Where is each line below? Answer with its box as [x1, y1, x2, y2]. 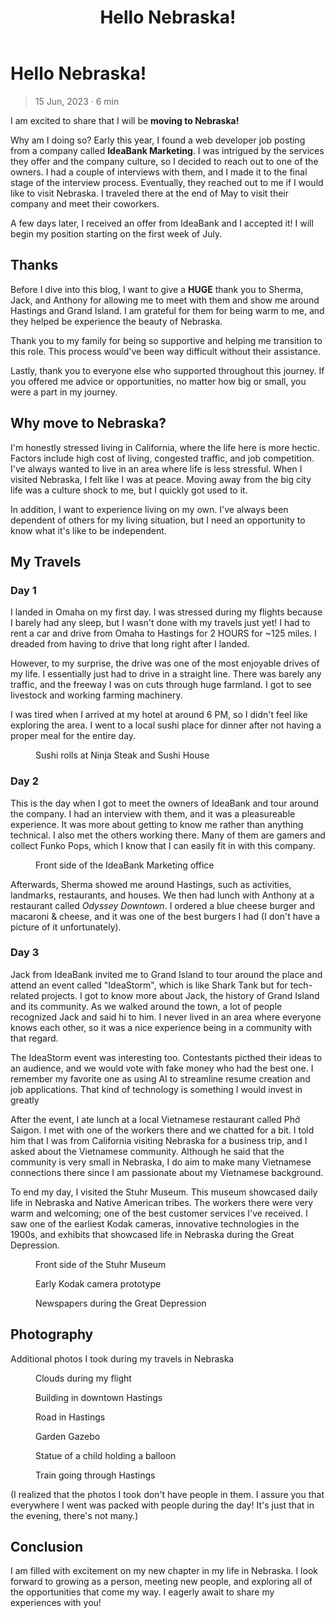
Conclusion [10, 1539, 84, 1556]
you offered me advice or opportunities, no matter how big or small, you [10, 375, 307, 387]
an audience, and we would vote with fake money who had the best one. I [10, 1062, 314, 1074]
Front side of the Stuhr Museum [35, 1258, 167, 1270]
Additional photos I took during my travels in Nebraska [10, 1352, 235, 1365]
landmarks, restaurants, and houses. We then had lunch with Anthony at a [10, 889, 315, 901]
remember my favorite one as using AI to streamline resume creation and [10, 1072, 311, 1085]
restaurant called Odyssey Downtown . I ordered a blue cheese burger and [10, 899, 315, 911]
